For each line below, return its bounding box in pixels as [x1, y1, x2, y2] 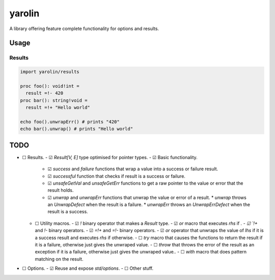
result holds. [47, 187, 74, 193]
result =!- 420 [25, 90, 64, 96]
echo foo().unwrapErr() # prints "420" [20, 119, 120, 124]
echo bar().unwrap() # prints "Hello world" [20, 126, 133, 132]
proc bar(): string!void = [20, 97, 88, 103]
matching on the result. [35, 256, 84, 262]
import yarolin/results [20, 69, 80, 75]
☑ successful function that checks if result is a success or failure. [47, 173, 186, 179]
